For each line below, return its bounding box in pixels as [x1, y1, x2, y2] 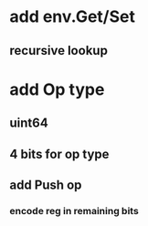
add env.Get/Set [9, 6, 135, 27]
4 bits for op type [9, 146, 110, 161]
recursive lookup [9, 43, 108, 58]
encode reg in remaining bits [9, 204, 139, 217]
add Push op [9, 177, 82, 192]
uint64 [9, 116, 48, 131]
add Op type [9, 79, 105, 99]
